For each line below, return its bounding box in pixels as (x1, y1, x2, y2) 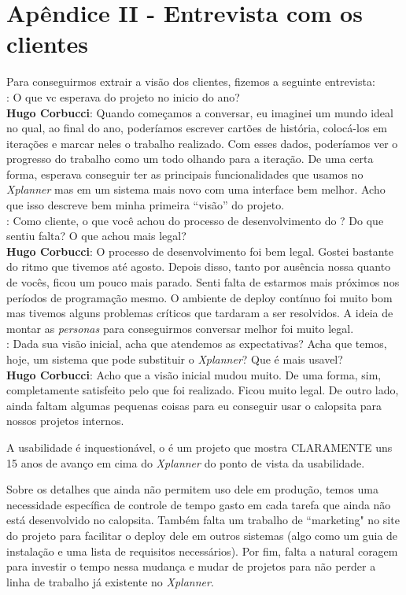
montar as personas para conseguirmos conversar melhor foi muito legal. (6, 320, 354, 336)
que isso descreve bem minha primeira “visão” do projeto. (6, 197, 285, 213)
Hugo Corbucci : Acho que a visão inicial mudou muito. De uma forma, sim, (6, 366, 382, 382)
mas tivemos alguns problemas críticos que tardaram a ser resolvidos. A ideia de (6, 305, 393, 321)
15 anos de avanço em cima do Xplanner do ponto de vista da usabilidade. (6, 454, 365, 471)
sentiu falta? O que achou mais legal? (6, 227, 186, 244)
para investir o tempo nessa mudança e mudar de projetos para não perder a (6, 558, 376, 575)
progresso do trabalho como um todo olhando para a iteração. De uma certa (6, 150, 374, 167)
